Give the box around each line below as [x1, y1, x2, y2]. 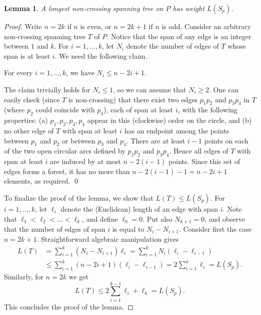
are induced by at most [50, 156, 121, 167]
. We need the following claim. [54, 50, 147, 61]
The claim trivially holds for [4, 84, 90, 94]
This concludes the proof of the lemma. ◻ [4, 301, 133, 311]
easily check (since [4, 94, 60, 104]
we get [68, 271, 89, 282]
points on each [204, 135, 248, 145]
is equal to [112, 223, 144, 234]
